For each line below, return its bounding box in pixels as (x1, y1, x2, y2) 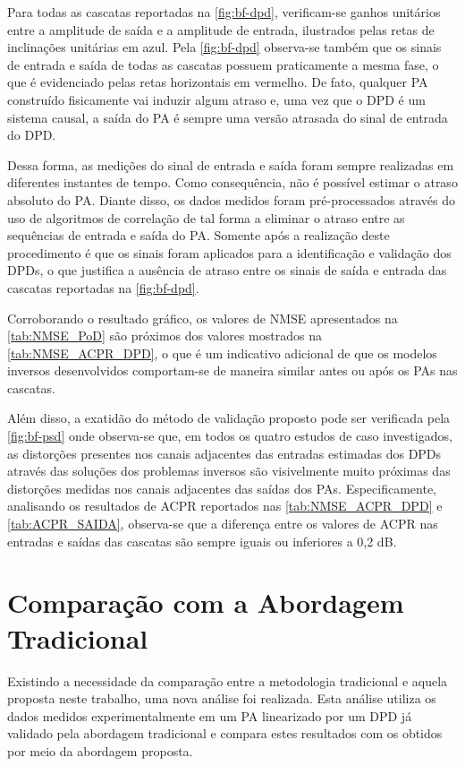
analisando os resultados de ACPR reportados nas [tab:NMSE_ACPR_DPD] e (7, 496, 443, 515)
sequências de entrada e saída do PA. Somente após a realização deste (7, 226, 390, 245)
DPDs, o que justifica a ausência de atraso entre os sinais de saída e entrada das (7, 261, 447, 280)
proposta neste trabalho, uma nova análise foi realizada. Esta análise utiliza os (7, 689, 436, 708)
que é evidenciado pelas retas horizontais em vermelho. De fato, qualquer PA (7, 73, 428, 91)
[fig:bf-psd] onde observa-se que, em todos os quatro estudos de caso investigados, (7, 426, 452, 445)
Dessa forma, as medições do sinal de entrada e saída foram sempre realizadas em (7, 155, 454, 174)
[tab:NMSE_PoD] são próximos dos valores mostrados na (7, 326, 322, 345)
